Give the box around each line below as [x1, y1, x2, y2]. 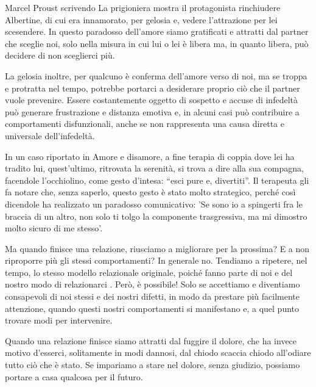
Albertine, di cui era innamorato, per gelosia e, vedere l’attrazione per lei [5, 13, 278, 26]
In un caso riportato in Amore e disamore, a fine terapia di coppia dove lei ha [5, 150, 295, 162]
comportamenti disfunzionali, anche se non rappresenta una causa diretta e [5, 117, 284, 130]
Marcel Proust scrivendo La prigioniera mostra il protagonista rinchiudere [5, 1, 281, 13]
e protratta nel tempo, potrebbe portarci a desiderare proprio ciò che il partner [5, 81, 300, 94]
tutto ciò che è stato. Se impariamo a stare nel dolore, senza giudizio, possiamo [5, 358, 300, 371]
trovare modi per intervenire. [5, 314, 113, 327]
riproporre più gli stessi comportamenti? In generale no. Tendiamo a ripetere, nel [5, 254, 307, 267]
